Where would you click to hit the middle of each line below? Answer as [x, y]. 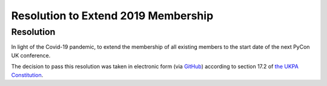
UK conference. [31, 55]
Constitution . [27, 75]
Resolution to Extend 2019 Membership [112, 16]
